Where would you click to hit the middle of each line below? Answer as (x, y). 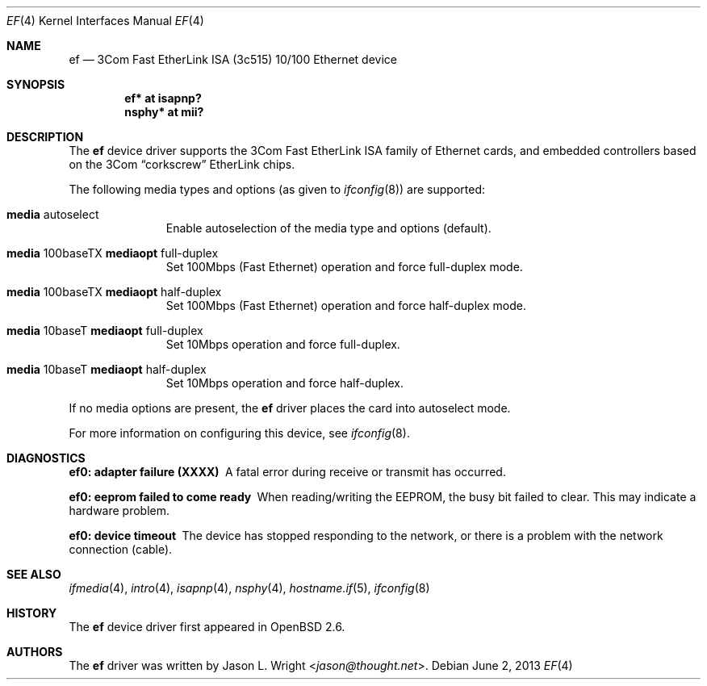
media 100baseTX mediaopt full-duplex (113, 253)
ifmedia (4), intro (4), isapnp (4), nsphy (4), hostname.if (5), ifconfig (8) (249, 588)
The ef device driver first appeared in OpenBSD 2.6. (207, 627)
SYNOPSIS (36, 84)
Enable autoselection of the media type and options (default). (328, 228)
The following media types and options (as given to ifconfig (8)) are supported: (277, 189)
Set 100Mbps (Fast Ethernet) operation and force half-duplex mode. (346, 305)
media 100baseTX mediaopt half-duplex (114, 292)
